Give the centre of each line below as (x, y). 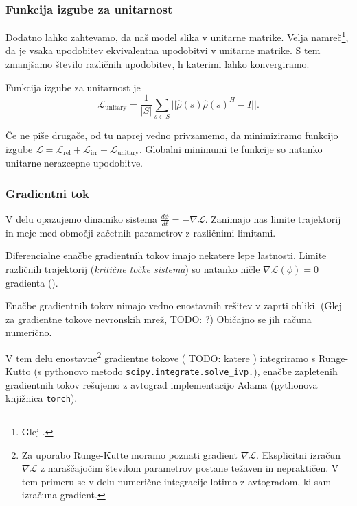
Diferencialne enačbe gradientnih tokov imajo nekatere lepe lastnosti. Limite (166, 255)
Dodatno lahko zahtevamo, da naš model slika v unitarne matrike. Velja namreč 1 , (177, 36)
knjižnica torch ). (42, 398)
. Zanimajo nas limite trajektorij (273, 218)
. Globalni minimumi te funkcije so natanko (231, 148)
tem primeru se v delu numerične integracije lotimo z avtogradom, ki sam (176, 481)
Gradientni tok (47, 193)
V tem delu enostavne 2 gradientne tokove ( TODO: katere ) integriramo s (161, 357)
